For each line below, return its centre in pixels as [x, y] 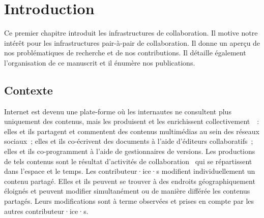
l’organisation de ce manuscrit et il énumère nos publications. [100, 62]
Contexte [28, 90]
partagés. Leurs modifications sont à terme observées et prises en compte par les [129, 201]
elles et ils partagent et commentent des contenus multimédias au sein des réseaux [132, 131]
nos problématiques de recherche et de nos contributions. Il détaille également [125, 53]
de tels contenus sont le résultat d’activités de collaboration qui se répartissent [128, 161]
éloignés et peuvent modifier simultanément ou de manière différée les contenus [127, 191]
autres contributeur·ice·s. [46, 211]
